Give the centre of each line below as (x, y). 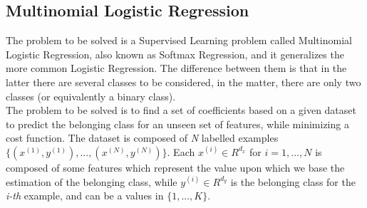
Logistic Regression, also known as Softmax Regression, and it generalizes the (175, 54)
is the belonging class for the (293, 181)
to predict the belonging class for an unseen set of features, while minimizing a (177, 124)
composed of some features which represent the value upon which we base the (175, 167)
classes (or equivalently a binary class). (91, 96)
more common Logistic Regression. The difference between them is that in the (176, 68)
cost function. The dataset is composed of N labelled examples (142, 138)
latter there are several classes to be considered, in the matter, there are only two (183, 82)
